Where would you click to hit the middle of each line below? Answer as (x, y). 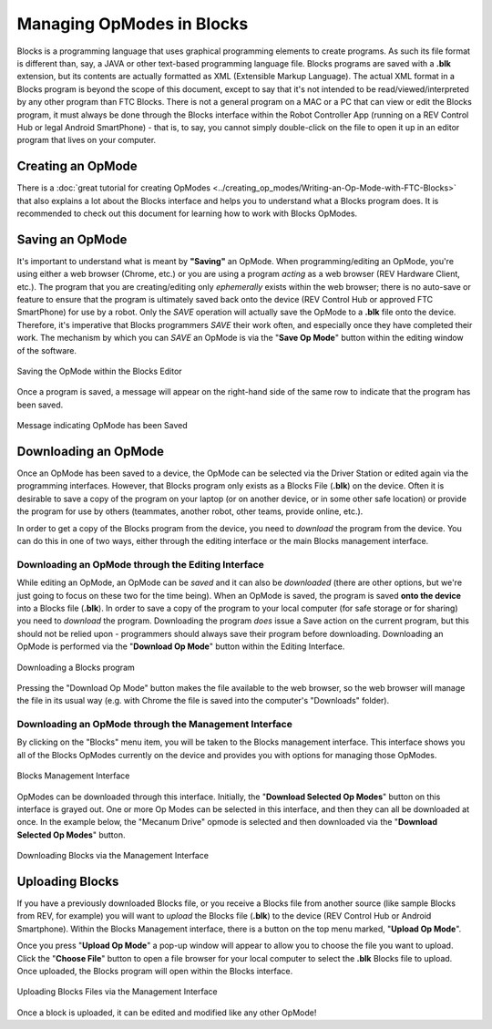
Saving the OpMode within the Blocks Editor (99, 371)
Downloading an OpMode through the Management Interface (155, 725)
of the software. (47, 350)
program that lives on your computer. (87, 140)
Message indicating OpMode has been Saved (102, 426)
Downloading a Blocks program (76, 667)
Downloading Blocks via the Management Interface (113, 856)
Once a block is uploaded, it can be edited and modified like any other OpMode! (167, 1013)
